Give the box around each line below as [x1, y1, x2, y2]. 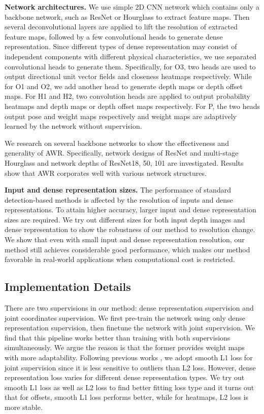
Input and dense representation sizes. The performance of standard [5, 184, 231, 195]
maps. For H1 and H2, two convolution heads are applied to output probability [5, 91, 250, 101]
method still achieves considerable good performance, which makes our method [5, 244, 250, 254]
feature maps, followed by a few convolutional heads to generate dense [5, 31, 223, 42]
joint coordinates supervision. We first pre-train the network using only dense [5, 312, 246, 323]
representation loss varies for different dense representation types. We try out [5, 372, 245, 383]
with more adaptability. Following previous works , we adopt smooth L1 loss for [5, 352, 253, 363]
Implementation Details [5, 279, 131, 294]
